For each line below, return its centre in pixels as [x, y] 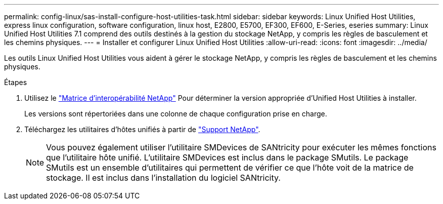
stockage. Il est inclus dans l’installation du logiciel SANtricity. [163, 178]
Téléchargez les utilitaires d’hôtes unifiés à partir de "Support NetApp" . [142, 129]
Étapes [16, 82]
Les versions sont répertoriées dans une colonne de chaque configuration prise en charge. [176, 114]
